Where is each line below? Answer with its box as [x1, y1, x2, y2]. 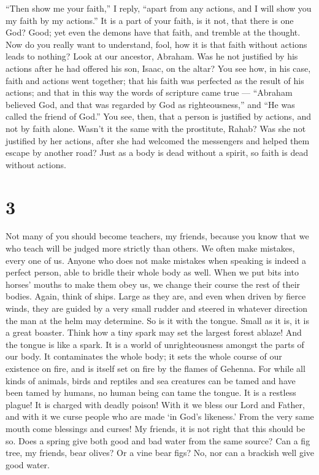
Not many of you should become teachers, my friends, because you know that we [6, 230, 309, 242]
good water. [6, 458, 50, 471]
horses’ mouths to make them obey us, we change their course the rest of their [6, 277, 301, 290]
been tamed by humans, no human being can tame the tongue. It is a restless [6, 386, 296, 399]
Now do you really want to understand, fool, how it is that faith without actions [6, 37, 307, 50]
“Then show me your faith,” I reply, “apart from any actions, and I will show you [6, 2, 312, 14]
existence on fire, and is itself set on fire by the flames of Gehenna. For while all [6, 361, 306, 374]
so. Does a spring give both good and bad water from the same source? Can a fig [6, 434, 310, 447]
